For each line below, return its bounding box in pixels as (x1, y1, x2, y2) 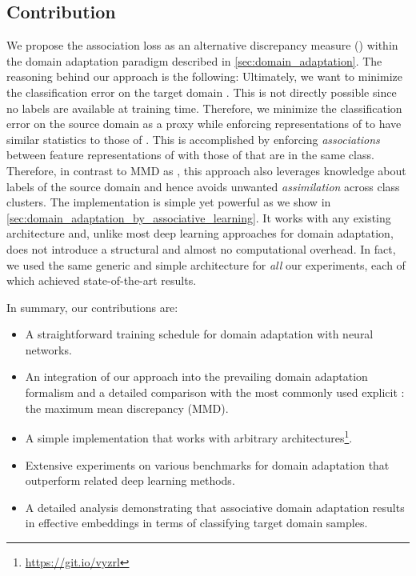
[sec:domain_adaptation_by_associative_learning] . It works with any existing (6, 209, 391, 226)
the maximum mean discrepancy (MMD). (25, 399, 229, 416)
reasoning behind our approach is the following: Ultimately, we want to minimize (6, 68, 402, 85)
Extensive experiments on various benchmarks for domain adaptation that (25, 456, 390, 473)
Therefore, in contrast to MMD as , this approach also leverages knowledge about (6, 162, 406, 178)
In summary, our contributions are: (6, 298, 178, 315)
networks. (25, 341, 72, 358)
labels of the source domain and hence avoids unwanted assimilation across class (6, 178, 400, 194)
